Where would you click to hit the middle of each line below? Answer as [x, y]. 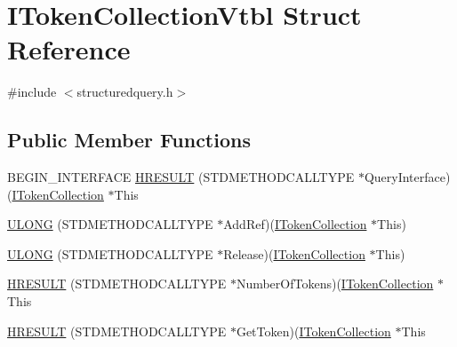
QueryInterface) [407, 177]
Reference [69, 49]
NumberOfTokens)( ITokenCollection [335, 284]
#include [32, 92]
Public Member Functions [129, 140]
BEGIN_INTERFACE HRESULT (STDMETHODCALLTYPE [181, 177]
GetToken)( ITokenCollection [313, 331]
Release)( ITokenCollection [294, 253]
